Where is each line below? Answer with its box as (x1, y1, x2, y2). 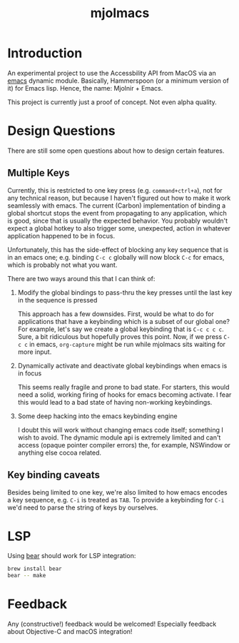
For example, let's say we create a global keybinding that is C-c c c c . (17, 325, 225, 333)
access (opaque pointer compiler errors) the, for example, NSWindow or (17, 440, 230, 449)
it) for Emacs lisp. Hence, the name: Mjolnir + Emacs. (7, 83, 163, 92)
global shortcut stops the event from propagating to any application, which (7, 208, 227, 217)
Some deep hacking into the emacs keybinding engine (17, 412, 178, 420)
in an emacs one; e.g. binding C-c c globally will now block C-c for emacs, (7, 253, 225, 261)
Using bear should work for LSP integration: (7, 552, 136, 560)
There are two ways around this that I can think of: (7, 274, 156, 283)
